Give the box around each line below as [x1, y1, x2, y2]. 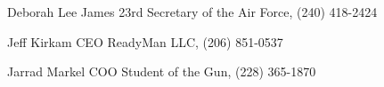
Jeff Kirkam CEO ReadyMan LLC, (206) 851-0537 [7, 32, 283, 51]
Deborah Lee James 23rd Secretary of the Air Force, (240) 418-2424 [7, 3, 378, 20]
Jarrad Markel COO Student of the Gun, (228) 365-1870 [7, 62, 316, 81]
